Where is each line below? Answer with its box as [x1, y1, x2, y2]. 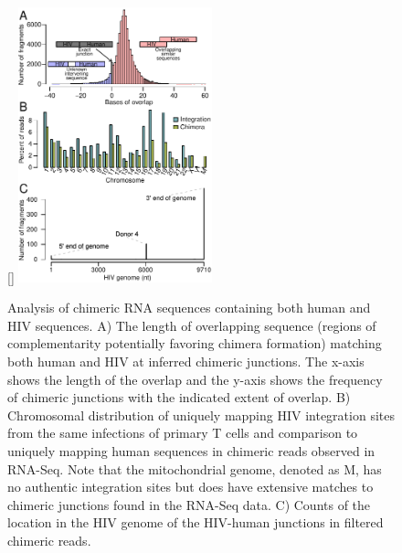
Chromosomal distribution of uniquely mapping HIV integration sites [7, 405, 395, 424]
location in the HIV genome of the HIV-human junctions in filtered [7, 513, 384, 532]
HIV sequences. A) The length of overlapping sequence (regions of [7, 315, 376, 335]
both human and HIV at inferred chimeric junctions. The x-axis [7, 351, 365, 370]
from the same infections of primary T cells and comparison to [7, 423, 358, 442]
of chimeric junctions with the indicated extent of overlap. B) [7, 388, 351, 407]
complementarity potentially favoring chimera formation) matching [7, 334, 382, 353]
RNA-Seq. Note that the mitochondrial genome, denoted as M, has [7, 459, 382, 478]
